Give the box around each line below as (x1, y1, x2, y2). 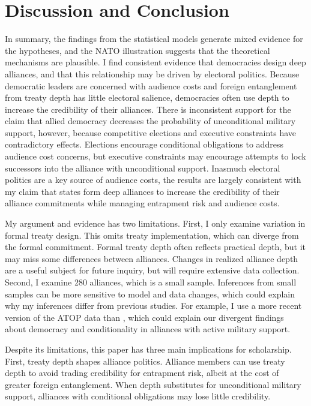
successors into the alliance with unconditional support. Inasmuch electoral (5, 161, 280, 174)
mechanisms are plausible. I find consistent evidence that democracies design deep (5, 56, 306, 68)
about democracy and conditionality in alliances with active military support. (5, 323, 291, 335)
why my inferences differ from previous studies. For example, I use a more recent (5, 299, 302, 312)
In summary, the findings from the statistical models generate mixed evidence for (5, 32, 303, 45)
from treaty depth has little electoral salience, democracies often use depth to (5, 91, 289, 104)
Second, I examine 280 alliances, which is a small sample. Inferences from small (5, 276, 297, 288)
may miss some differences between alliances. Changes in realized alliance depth (5, 252, 298, 264)
